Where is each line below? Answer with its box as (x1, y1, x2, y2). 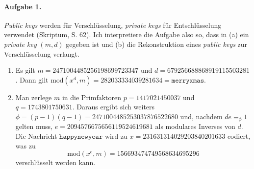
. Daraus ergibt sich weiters (72, 102, 155, 112)
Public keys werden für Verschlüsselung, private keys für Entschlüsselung (4, 20, 222, 30)
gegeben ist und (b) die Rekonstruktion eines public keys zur (66, 39, 248, 49)
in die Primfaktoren (62, 92, 122, 102)
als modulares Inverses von (155, 121, 235, 131)
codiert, (227, 131, 251, 141)
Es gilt (15, 65, 35, 75)
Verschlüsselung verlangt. (4, 48, 79, 59)
